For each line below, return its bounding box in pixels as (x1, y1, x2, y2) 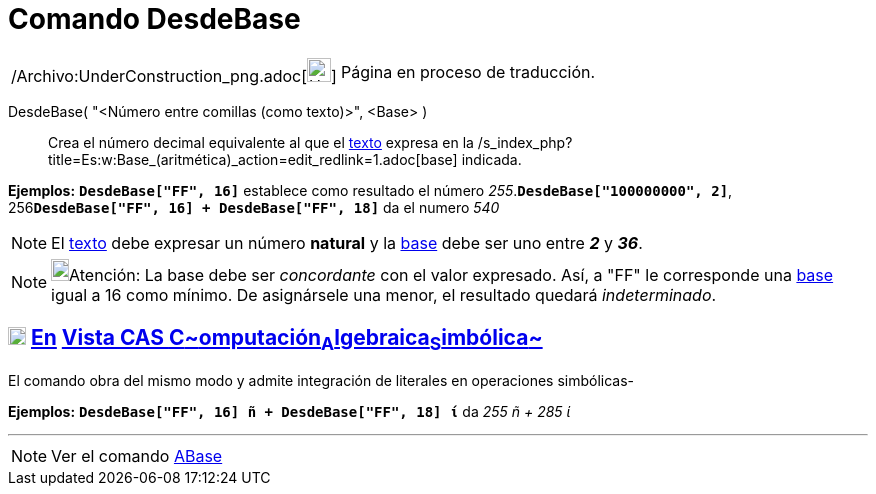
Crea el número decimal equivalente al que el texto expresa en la (48, 133, 474, 151)
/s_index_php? (477, 133, 573, 151)
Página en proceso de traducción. (340, 61, 596, 82)
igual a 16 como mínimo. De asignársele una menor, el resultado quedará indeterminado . (51, 284, 717, 305)
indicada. (461, 150, 522, 168)
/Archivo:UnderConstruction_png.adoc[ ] (11, 65, 337, 86)
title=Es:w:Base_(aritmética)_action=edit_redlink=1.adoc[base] (48, 150, 458, 168)
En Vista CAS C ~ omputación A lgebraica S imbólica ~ (30, 325, 543, 355)
